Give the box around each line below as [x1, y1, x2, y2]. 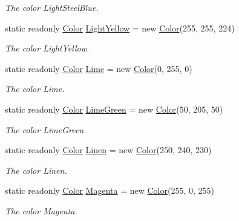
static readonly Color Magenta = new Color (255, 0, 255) [5, 184, 214, 197]
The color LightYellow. [5, 42, 90, 54]
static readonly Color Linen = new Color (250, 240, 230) [5, 143, 212, 156]
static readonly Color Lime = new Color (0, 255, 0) [5, 62, 192, 74]
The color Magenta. [5, 204, 77, 217]
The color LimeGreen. [5, 123, 87, 136]
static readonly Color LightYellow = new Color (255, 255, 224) [5, 21, 235, 34]
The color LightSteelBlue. [5, 1, 99, 13]
